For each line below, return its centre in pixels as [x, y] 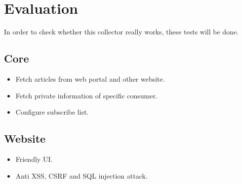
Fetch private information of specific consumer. [86, 95]
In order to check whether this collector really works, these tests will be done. [121, 32]
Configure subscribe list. [52, 112]
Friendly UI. [34, 159]
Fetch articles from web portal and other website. [90, 78]
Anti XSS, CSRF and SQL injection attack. [81, 175]
